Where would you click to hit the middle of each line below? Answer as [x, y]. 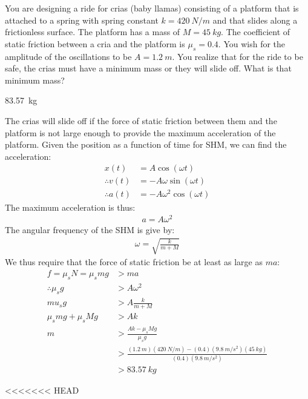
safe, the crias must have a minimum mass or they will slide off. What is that [148, 68]
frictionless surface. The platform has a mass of [93, 32]
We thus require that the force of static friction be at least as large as [134, 262]
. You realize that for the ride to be [238, 56]
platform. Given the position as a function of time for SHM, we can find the [146, 144]
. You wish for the [252, 43]
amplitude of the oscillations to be [68, 56]
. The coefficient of [256, 32]
